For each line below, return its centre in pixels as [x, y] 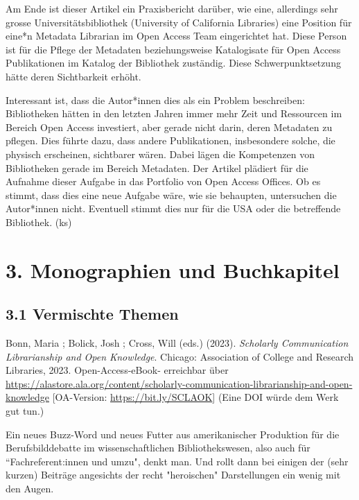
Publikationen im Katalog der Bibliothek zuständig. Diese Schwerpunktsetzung [173, 63]
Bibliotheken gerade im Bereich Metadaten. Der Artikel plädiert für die [157, 167]
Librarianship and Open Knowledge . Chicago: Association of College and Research [179, 356]
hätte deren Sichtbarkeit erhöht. [73, 76]
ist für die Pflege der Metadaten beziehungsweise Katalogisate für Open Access [173, 49]
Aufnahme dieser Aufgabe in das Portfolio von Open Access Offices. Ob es [163, 181]
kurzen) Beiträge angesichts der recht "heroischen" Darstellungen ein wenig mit [173, 475]
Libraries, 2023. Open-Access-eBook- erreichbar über [117, 370]
